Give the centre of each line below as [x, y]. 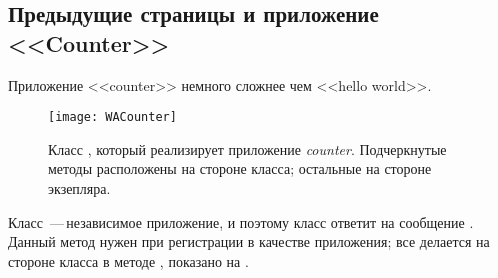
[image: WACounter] [112, 117]
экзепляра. [79, 188]
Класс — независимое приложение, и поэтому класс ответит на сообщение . [241, 221]
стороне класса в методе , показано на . [128, 260]
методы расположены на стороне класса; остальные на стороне [240, 168]
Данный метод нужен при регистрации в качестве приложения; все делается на [249, 241]
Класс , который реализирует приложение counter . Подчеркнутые [247, 148]
